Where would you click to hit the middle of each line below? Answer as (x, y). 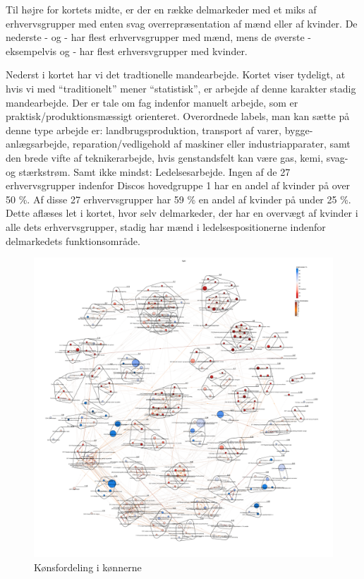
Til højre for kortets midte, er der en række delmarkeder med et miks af (161, 9)
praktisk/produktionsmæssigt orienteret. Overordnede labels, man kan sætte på (178, 116)
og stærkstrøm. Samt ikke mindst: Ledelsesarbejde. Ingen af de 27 (148, 171)
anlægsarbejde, (38, 144)
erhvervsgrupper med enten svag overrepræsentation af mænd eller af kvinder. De (182, 23)
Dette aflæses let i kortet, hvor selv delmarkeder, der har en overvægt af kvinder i (182, 213)
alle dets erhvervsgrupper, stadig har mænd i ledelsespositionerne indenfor (166, 226)
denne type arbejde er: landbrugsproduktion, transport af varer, (144, 130)
